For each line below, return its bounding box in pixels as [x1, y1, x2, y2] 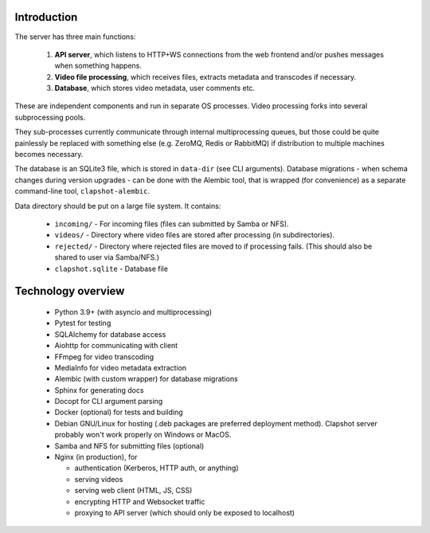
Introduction [14, 10, 78, 24]
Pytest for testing [54, 319, 111, 328]
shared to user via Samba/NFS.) [54, 253, 159, 262]
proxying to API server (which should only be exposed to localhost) [74, 508, 295, 517]
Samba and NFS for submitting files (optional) [54, 441, 205, 450]
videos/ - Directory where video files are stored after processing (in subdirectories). [54, 230, 334, 240]
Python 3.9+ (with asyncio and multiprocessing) [54, 307, 213, 316]
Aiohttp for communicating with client [54, 341, 178, 351]
